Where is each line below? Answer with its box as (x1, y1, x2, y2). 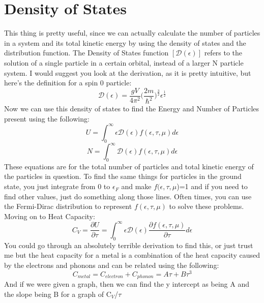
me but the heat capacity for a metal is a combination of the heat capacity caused (4, 250, 260, 260)
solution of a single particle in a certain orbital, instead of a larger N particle (4, 57, 244, 68)
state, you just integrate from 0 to (4, 181, 110, 192)
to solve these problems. (169, 201, 244, 211)
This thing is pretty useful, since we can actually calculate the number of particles (4, 27, 260, 38)
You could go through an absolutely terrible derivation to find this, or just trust (4, 239, 253, 250)
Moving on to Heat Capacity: (4, 210, 95, 221)
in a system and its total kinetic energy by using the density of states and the (4, 37, 246, 48)
